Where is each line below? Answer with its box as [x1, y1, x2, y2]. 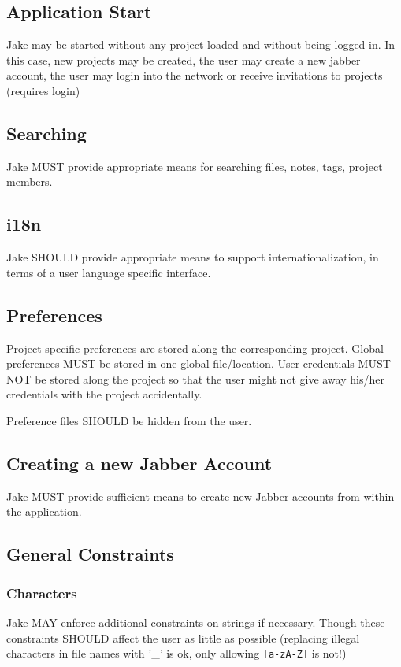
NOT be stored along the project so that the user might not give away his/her [6, 370, 384, 387]
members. [6, 173, 53, 190]
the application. [6, 503, 82, 520]
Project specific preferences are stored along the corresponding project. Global [6, 339, 384, 356]
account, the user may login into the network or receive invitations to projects [6, 67, 383, 83]
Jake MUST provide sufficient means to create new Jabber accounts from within [6, 487, 395, 504]
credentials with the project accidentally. [6, 386, 202, 402]
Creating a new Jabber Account [6, 450, 273, 475]
